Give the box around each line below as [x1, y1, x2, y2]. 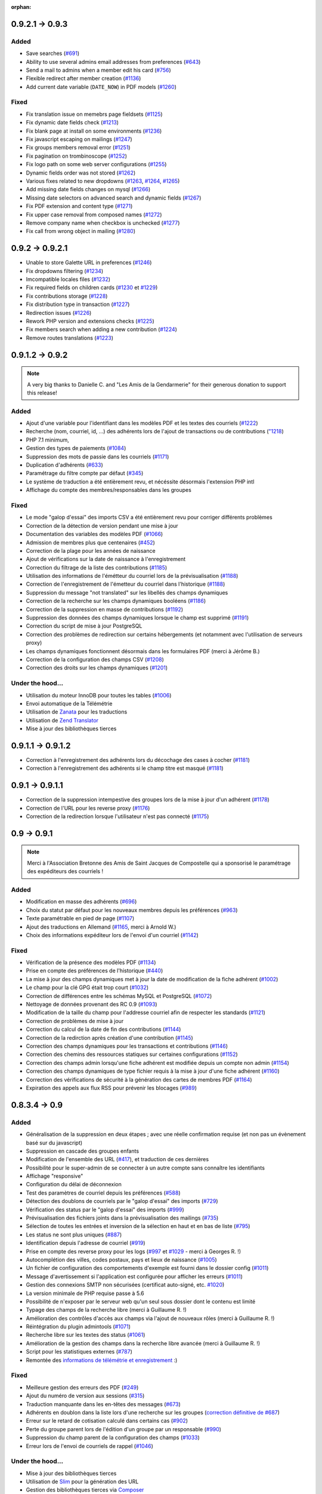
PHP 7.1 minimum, [26, 436, 70, 443]
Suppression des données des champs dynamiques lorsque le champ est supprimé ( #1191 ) [26, 614, 249, 622]
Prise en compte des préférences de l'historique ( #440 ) [26, 967, 163, 974]
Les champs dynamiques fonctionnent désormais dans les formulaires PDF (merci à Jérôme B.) [26, 647, 260, 654]
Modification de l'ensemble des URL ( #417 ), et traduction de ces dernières [26, 1156, 209, 1163]
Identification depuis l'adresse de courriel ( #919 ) [26, 1239, 145, 1247]
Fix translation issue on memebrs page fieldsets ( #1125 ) [26, 111, 163, 118]
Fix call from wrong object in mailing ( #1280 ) [26, 228, 135, 235]
